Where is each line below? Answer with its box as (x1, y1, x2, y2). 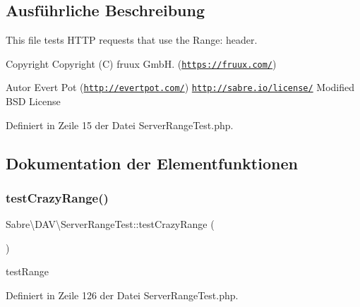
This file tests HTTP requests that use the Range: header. (6, 32, 258, 47)
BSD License (6, 94, 61, 109)
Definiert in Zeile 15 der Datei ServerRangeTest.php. (6, 117, 234, 132)
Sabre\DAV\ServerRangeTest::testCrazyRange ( (6, 217, 215, 231)
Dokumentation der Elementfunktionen (6, 152, 298, 174)
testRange (6, 264, 49, 279)
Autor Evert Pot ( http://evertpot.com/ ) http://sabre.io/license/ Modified (6, 80, 355, 95)
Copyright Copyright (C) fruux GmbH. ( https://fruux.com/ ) (6, 56, 277, 71)
